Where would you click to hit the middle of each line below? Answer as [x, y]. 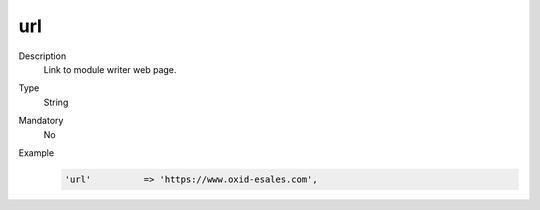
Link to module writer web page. [110, 69]
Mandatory [41, 121]
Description [42, 56]
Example [36, 152]
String [56, 102]
